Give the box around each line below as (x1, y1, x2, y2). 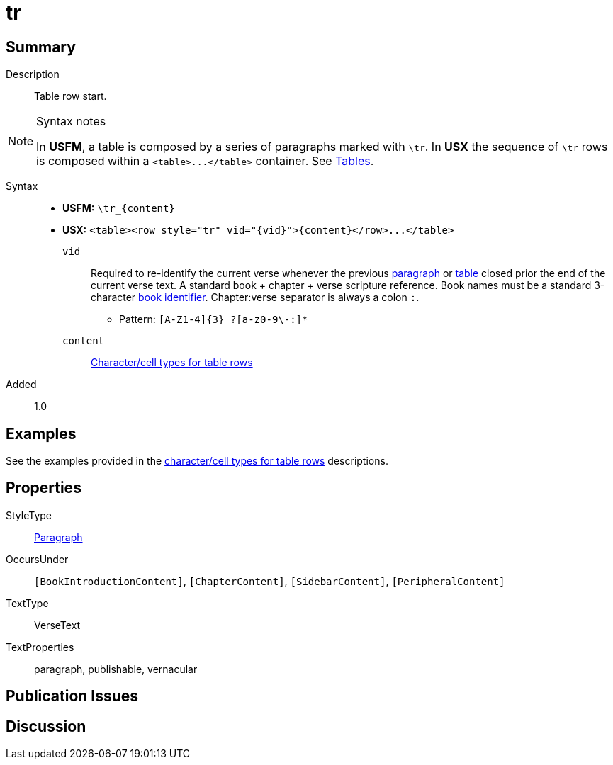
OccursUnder (6, 552, 69, 565)
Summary (6, 38, 76, 56)
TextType (6, 596, 49, 609)
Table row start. (34, 90, 107, 103)
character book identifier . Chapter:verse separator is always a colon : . (91, 291, 420, 304)
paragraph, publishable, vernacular (34, 662, 198, 675)
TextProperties (6, 640, 74, 653)
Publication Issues (6, 687, 139, 705)
